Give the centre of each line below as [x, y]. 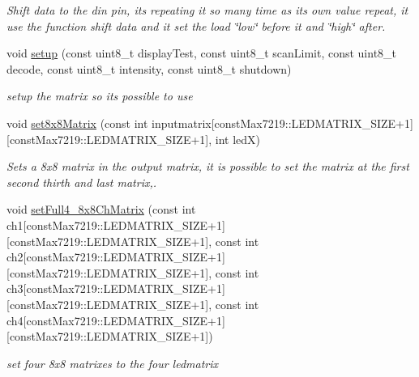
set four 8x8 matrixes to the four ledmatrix [113, 363]
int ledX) [237, 139]
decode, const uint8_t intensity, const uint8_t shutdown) [149, 68]
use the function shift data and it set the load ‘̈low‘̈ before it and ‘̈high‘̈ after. [196, 25]
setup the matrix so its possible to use [100, 96]
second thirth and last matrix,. [82, 182]
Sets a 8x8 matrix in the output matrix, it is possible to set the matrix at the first [208, 166]
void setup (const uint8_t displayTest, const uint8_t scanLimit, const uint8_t [202, 53]
